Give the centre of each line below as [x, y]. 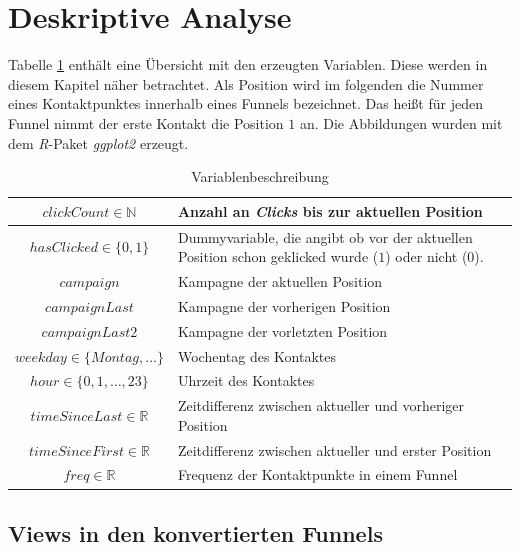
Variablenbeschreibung [260, 176]
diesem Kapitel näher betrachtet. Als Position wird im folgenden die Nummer [246, 83]
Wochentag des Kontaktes [256, 355]
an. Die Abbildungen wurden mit [401, 122]
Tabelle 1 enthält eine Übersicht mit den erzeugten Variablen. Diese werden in [248, 64]
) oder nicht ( [426, 256]
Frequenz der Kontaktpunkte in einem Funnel [317, 474]
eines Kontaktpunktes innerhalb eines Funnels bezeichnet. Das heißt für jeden [245, 103]
